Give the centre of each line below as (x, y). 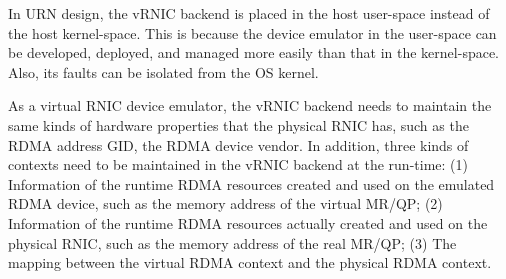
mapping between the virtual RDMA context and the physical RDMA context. (250, 262)
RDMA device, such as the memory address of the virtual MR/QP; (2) (225, 203)
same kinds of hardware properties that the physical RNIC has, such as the (238, 124)
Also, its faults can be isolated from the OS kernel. (163, 71)
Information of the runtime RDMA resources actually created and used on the (248, 222)
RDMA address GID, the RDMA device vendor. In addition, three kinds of (238, 144)
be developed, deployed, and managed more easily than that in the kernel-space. (254, 52)
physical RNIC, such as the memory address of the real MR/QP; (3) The (232, 242)
